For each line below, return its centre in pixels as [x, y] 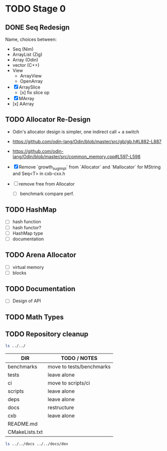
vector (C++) [26, 65]
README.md [23, 424]
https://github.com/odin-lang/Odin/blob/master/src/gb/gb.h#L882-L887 [87, 141]
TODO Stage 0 [36, 9]
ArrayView [31, 76]
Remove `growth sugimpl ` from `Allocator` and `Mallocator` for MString [90, 167]
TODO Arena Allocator [41, 255]
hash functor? [27, 227]
